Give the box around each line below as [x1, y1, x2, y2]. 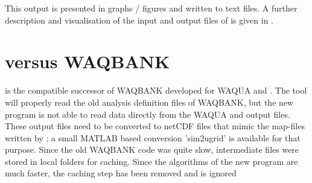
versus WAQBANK [5, 49, 170, 74]
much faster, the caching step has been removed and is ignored [5, 167, 237, 179]
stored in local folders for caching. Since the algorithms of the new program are [5, 155, 298, 167]
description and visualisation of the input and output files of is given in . [5, 13, 273, 26]
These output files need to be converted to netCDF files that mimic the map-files [5, 120, 305, 132]
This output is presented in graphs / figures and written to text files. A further [5, 2, 298, 14]
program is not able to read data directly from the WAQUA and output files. [5, 108, 290, 120]
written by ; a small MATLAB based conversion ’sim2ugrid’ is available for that [5, 131, 301, 144]
